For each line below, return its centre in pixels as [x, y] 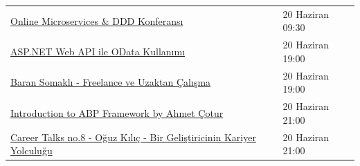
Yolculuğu [31, 150]
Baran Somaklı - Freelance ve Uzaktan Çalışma [111, 82]
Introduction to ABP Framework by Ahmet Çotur [117, 112]
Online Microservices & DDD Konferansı [97, 20]
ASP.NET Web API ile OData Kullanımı [98, 51]
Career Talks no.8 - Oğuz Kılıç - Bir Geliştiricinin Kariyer [133, 137]
